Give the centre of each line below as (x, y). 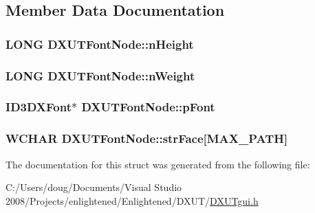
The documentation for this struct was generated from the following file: (158, 164)
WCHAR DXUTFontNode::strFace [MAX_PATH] (147, 138)
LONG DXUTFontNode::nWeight (100, 75)
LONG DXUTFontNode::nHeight (100, 44)
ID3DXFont (39, 107)
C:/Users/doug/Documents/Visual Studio (94, 187)
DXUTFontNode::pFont (148, 107)
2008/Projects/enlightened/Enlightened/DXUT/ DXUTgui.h (132, 200)
